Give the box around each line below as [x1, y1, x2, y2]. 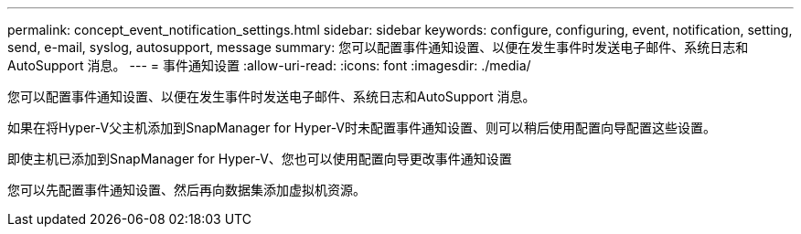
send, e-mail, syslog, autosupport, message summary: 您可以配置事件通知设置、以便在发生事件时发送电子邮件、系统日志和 [7, 39, 749, 55]
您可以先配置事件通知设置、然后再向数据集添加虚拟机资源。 [7, 182, 366, 197]
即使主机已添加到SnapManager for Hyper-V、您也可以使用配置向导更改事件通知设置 [7, 151, 512, 166]
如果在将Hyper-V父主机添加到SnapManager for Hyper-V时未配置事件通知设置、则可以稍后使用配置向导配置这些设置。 [7, 120, 717, 135]
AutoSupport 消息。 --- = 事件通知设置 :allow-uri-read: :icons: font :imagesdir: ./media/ [7, 58, 531, 73]
